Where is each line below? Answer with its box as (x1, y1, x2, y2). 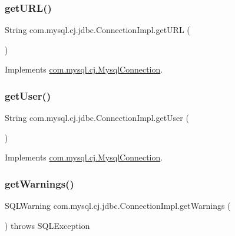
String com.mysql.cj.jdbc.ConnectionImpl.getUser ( (5, 112, 189, 124)
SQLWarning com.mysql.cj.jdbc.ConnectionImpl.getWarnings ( (5, 199, 231, 212)
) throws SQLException (5, 219, 90, 231)
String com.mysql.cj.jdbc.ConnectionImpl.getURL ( (5, 24, 190, 36)
